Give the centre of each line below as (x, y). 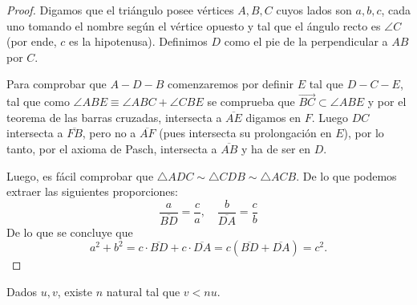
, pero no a (109, 133)
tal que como (38, 102)
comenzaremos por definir (231, 84)
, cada (396, 10)
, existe (75, 292)
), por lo (364, 133)
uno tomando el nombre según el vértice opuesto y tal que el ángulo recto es (194, 25)
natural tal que (143, 292)
